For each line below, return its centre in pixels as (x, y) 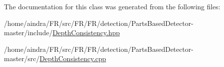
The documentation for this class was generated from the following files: (112, 6)
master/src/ (22, 58)
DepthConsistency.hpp (86, 33)
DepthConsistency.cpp (73, 58)
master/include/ (28, 33)
